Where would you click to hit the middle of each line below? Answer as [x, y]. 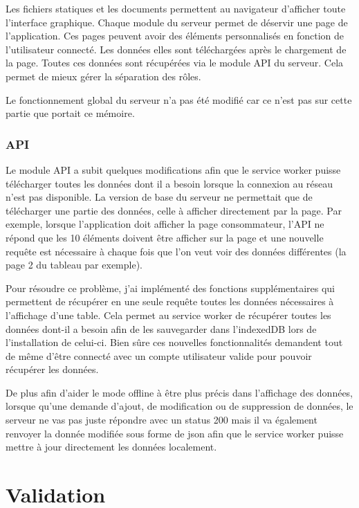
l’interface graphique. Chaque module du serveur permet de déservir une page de [177, 22]
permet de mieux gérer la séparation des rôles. [103, 76]
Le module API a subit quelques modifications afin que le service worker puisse [173, 169]
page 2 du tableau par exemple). [74, 265]
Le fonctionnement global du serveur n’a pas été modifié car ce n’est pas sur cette [179, 99]
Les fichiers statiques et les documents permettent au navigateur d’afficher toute [176, 8]
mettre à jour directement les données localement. [111, 447]
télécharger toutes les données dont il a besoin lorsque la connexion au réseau [169, 183]
